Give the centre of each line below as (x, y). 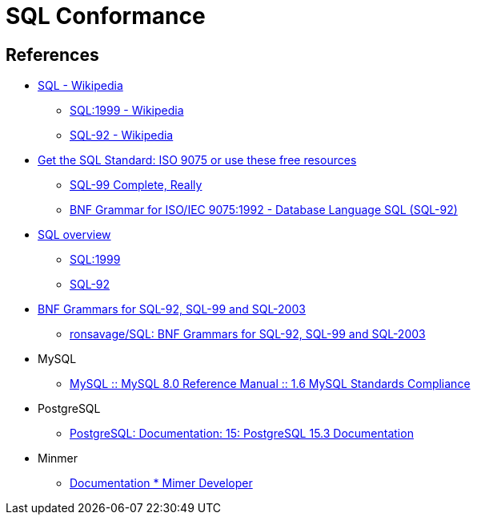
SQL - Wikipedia (80, 86)
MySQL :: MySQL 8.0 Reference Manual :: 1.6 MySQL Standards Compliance (270, 384)
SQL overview (74, 235)
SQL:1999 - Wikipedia (127, 111)
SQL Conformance (106, 16)
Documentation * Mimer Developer (161, 483)
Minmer (58, 458)
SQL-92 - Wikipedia (122, 135)
